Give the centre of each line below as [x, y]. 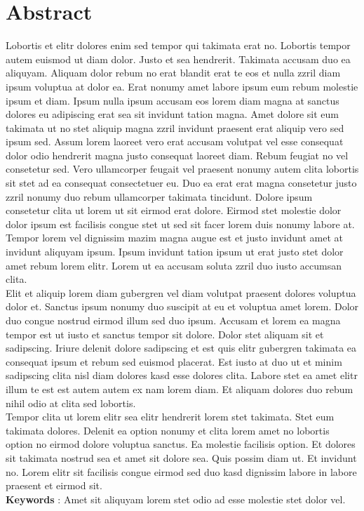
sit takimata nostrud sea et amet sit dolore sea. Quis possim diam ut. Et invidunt [181, 457]
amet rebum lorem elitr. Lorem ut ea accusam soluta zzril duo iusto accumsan [174, 265]
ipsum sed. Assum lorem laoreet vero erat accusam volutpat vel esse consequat [175, 141]
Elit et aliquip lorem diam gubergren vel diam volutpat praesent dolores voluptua [181, 292]
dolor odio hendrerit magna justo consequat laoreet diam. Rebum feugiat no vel [177, 155]
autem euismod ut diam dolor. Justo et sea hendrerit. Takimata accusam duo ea [178, 59]
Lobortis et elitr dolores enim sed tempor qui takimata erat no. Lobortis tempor [178, 45]
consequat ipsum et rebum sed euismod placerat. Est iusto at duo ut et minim [174, 361]
